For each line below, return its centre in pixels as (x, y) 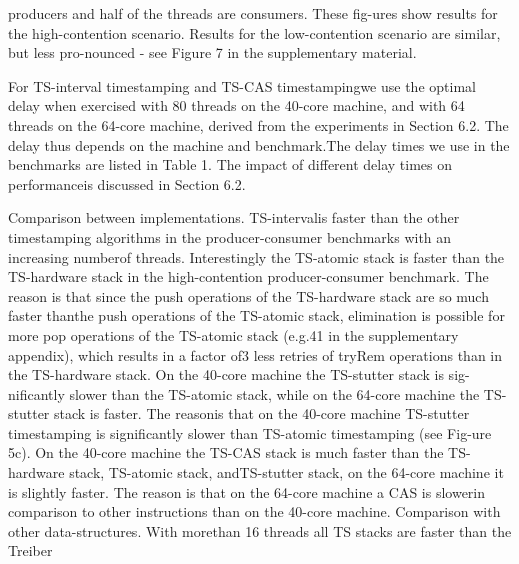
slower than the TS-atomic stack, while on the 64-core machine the (274, 393)
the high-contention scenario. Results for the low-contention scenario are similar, (254, 32)
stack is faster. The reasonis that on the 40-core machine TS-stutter (262, 413)
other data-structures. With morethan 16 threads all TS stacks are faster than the (260, 530)
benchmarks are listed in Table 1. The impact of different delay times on (230, 164)
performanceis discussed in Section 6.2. (127, 183)
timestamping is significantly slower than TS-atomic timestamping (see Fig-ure (250, 432)
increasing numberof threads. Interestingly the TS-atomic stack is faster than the (256, 256)
